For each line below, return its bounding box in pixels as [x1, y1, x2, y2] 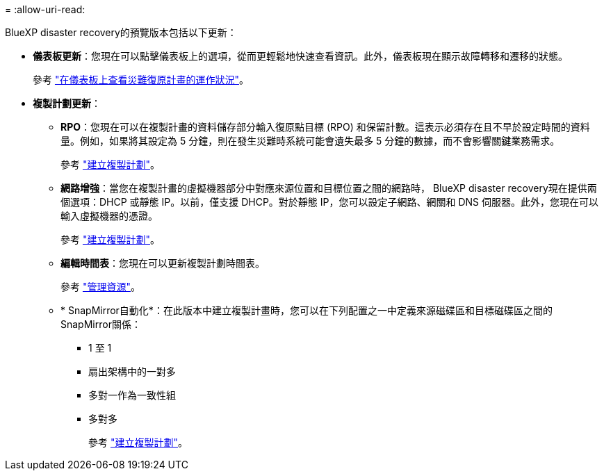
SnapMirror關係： [60, 318, 141, 330]
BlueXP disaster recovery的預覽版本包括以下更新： [5, 26, 237, 38]
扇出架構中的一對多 [88, 366, 176, 377]
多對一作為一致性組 [88, 389, 176, 401]
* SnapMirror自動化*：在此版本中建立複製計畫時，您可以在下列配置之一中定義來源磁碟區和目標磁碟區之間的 [60, 304, 553, 316]
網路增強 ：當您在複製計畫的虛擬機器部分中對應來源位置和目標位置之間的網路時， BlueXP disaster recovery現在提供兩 [60, 182, 597, 194]
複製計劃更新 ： [33, 97, 101, 109]
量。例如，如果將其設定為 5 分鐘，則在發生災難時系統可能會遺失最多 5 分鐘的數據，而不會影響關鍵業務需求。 [60, 135, 560, 147]
